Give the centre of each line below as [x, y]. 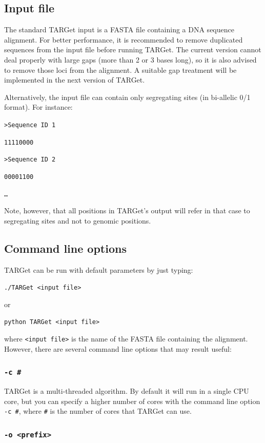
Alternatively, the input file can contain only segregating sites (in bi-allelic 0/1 [127, 97]
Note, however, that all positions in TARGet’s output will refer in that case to [127, 210]
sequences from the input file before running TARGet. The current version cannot [133, 49]
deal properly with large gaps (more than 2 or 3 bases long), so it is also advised [130, 59]
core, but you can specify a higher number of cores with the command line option [132, 401]
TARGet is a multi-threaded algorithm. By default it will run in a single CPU [127, 391]
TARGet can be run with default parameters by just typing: [99, 269]
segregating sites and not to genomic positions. [78, 220]
